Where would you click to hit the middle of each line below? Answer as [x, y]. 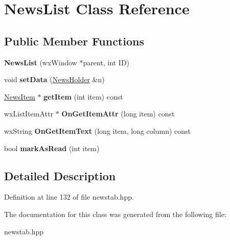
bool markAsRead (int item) [52, 148]
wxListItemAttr [29, 114]
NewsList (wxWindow [41, 62]
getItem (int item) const [83, 96]
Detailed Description [60, 175]
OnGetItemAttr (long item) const [118, 114]
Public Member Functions [74, 41]
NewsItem [20, 96]
